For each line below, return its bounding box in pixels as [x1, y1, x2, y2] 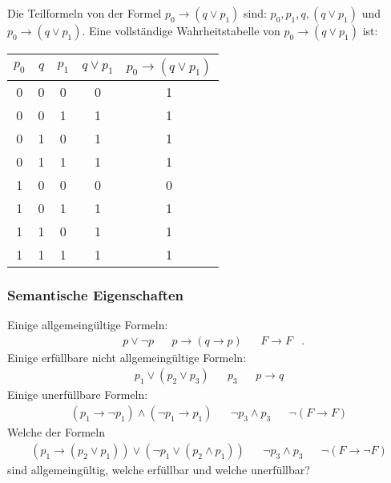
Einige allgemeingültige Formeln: [7, 316, 168, 333]
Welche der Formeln [7, 424, 105, 441]
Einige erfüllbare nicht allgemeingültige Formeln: [7, 348, 247, 365]
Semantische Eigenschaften [7, 284, 184, 304]
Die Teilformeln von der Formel [7, 5, 162, 21]
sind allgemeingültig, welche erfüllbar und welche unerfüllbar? [7, 461, 310, 477]
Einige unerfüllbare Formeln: [7, 386, 148, 403]
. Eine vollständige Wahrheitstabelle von [82, 22, 280, 38]
